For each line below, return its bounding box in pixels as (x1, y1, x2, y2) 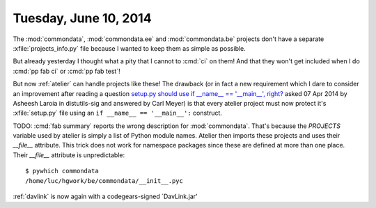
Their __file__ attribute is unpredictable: (13, 150, 125, 159)
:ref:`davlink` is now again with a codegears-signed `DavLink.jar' (13, 192, 198, 201)
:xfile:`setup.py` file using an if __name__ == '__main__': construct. (13, 109, 223, 118)
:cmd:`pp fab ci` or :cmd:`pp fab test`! (13, 67, 121, 75)
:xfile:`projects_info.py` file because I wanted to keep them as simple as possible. (13, 44, 246, 52)
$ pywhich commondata (25, 167, 99, 175)
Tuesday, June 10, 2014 (13, 10, 152, 26)
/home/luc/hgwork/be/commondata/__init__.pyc (25, 177, 184, 184)
